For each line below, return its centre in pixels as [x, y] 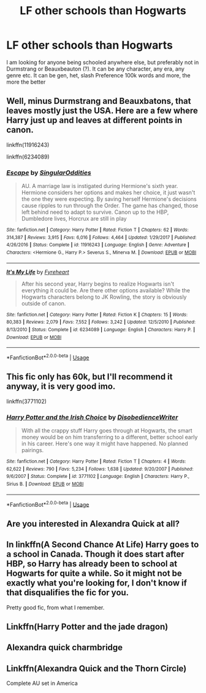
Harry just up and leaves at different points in [94, 120]
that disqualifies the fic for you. [68, 593]
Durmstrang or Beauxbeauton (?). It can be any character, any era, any [96, 69]
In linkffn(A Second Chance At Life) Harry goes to [103, 545]
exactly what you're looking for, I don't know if [97, 583]
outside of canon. [44, 303]
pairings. [32, 450]
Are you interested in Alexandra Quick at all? [93, 524]
